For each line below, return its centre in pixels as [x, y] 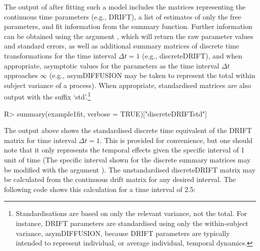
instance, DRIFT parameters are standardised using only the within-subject [132, 223]
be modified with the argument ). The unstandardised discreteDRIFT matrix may [130, 169]
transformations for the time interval [60, 55]
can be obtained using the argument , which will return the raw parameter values [129, 36]
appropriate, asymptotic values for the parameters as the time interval [112, 65]
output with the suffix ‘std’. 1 [47, 96]
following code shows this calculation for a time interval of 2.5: [100, 189]
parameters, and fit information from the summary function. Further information [128, 26]
